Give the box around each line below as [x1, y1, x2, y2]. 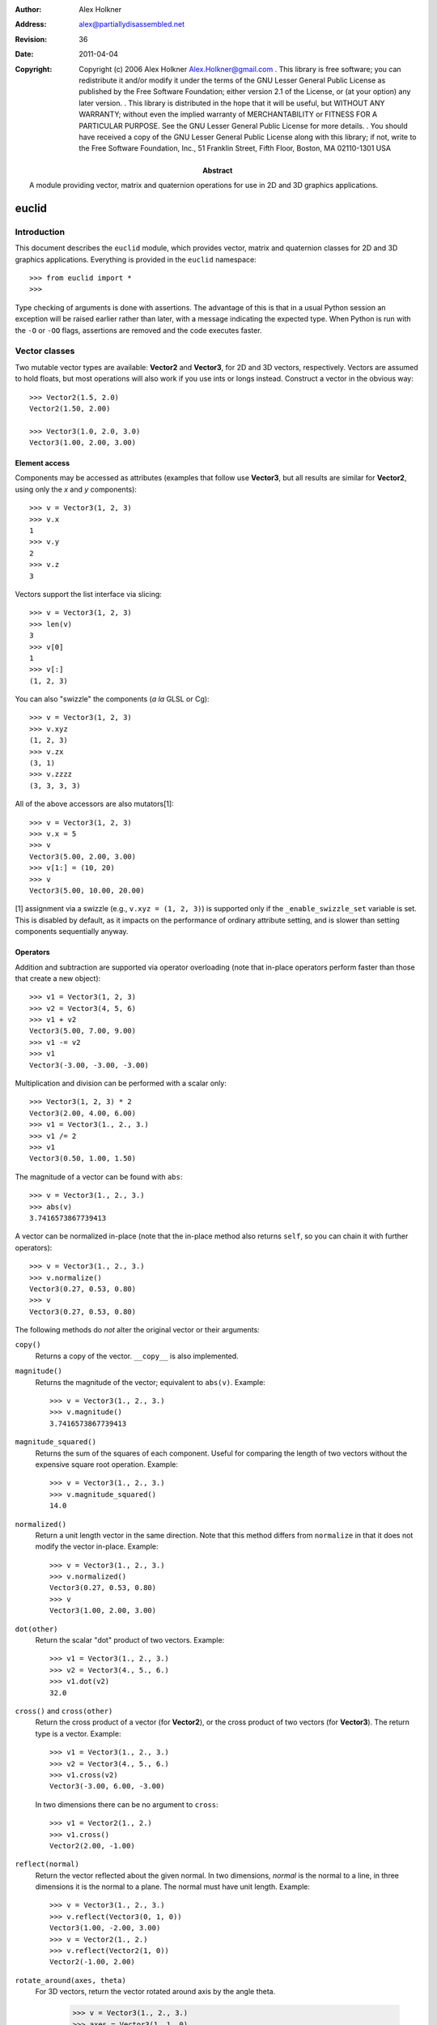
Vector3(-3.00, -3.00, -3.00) [29, 1060, 150, 1069]
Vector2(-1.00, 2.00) [49, 1957, 135, 1967]
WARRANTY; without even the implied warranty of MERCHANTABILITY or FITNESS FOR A [78, 109, 378, 119]
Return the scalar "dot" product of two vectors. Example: [35, 1635, 225, 1645]
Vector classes [15, 345, 75, 356]
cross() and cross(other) [15, 1706, 113, 1716]
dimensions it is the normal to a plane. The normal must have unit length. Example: [35, 1882, 311, 1891]
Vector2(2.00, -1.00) [49, 1841, 135, 1850]
